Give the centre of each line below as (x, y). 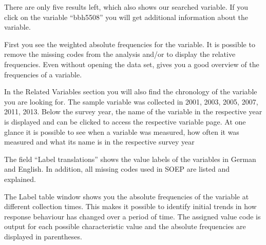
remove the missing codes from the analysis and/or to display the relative (120, 54)
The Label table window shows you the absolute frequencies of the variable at (127, 196)
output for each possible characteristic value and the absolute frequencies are (125, 226)
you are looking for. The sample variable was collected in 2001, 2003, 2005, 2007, (131, 101)
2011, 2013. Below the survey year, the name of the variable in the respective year (133, 111)
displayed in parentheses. (43, 236)
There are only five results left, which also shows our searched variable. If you (126, 7)
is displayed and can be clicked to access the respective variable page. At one (125, 121)
